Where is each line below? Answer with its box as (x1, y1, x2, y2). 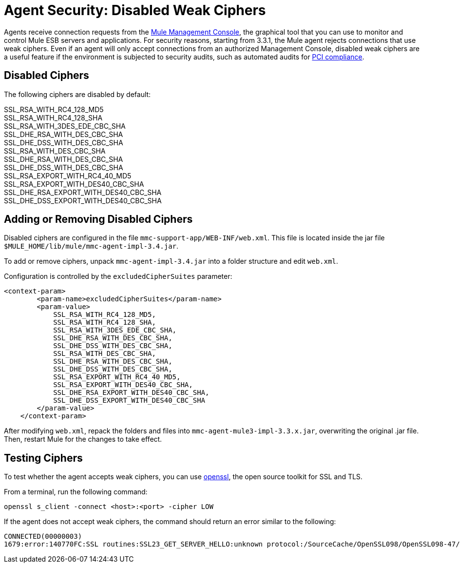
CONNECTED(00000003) (4, 532, 82, 541)
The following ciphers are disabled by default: (4, 90, 151, 98)
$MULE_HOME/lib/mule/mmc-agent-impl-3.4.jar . (4, 242, 179, 251)
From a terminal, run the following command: (4, 488, 148, 496)
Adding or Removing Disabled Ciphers (4, 213, 193, 226)
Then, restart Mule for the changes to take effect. (4, 435, 162, 444)
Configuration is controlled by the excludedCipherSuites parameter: (4, 272, 232, 281)
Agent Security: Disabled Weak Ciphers (4, 2, 266, 19)
